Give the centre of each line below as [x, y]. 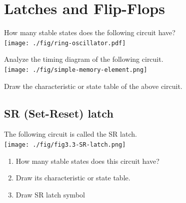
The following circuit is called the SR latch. [70, 134]
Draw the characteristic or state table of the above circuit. [93, 86]
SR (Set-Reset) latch [59, 113]
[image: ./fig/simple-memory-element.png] [76, 70]
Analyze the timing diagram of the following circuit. [84, 59]
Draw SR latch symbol [50, 194]
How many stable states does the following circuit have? [90, 32]
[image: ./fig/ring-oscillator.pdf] [65, 43]
